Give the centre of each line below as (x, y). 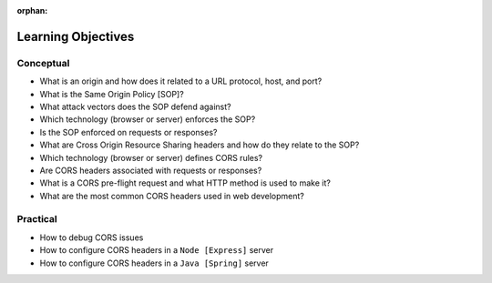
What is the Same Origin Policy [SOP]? (112, 94)
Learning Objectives (76, 36)
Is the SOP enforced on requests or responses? (128, 132)
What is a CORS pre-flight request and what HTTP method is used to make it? (185, 183)
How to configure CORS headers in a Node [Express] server (157, 250)
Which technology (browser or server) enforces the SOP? (148, 119)
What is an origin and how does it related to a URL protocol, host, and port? (181, 81)
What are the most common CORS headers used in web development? (172, 196)
